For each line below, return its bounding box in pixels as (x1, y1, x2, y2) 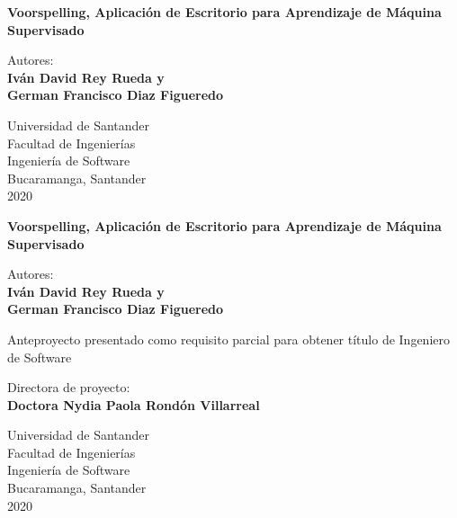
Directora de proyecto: (7, 378, 130, 397)
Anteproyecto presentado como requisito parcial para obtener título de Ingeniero (7, 329, 450, 348)
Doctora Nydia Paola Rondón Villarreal (7, 395, 260, 414)
